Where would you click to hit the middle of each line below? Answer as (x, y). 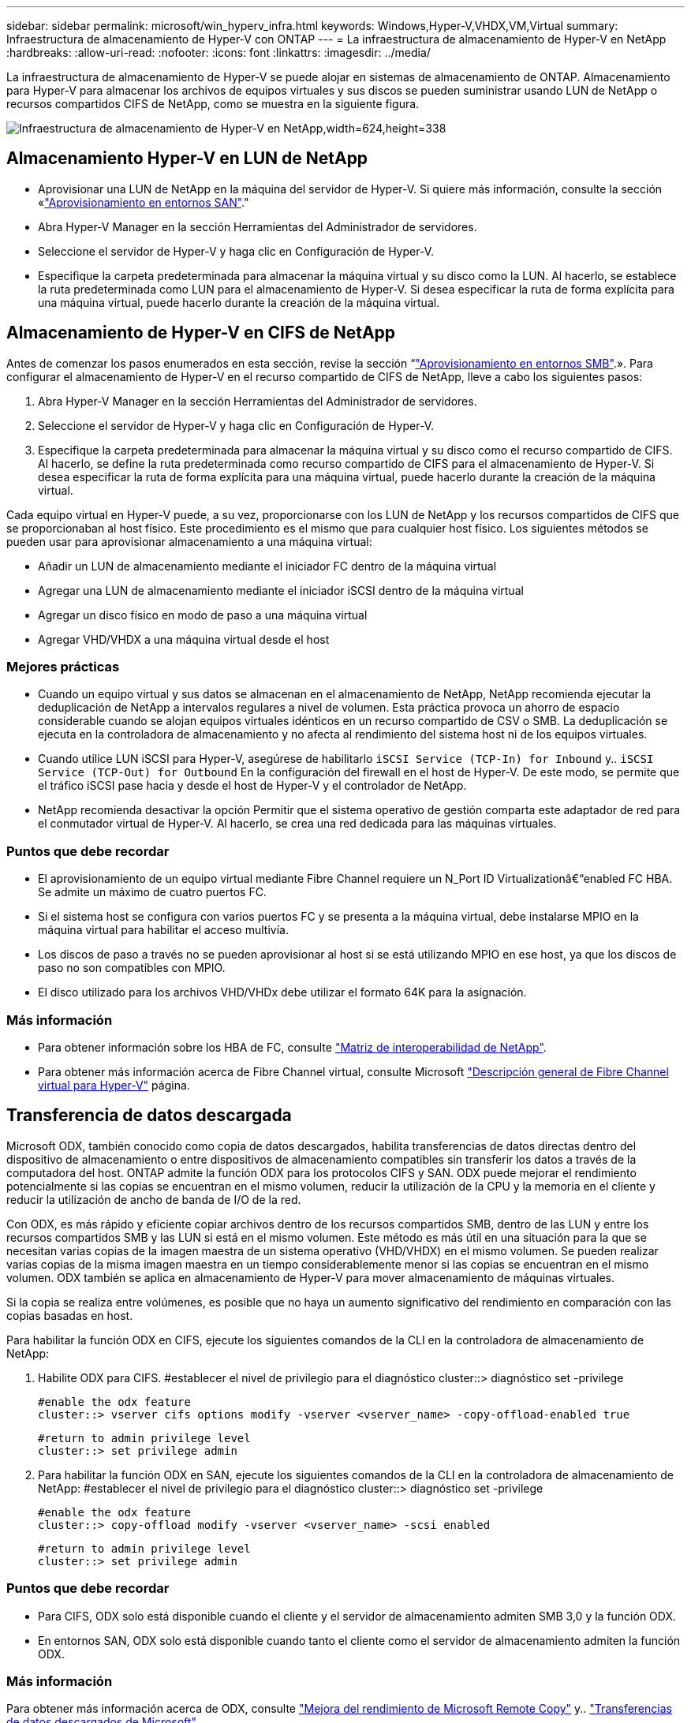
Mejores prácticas (63, 667)
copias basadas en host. (70, 1315)
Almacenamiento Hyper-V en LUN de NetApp (187, 159)
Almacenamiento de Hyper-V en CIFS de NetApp (201, 333)
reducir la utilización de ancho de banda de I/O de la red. (154, 1199)
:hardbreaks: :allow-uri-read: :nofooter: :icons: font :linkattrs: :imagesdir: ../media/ (219, 52)
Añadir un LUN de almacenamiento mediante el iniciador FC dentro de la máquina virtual (267, 566)
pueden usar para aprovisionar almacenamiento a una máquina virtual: (189, 541)
